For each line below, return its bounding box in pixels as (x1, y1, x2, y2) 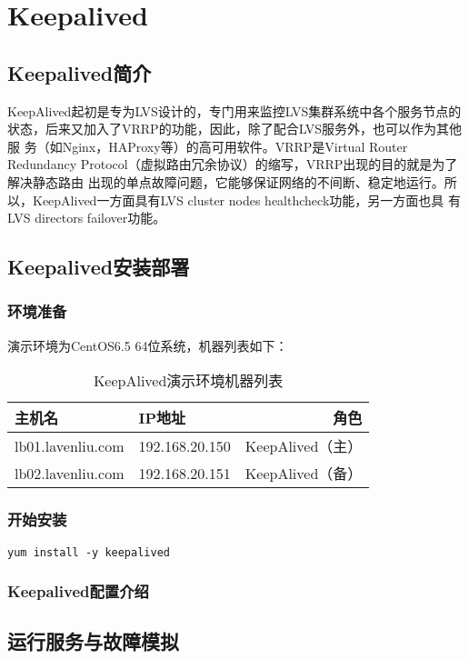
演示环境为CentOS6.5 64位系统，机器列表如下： (7, 335, 288, 354)
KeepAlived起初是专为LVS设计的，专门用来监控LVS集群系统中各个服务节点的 (7, 101, 462, 120)
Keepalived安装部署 (7, 253, 190, 281)
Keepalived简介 (7, 58, 152, 86)
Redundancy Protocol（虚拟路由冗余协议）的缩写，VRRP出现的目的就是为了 (7, 155, 458, 174)
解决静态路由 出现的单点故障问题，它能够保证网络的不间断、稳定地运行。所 (7, 172, 457, 191)
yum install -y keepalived (7, 545, 170, 559)
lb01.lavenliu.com (15, 434, 125, 456)
